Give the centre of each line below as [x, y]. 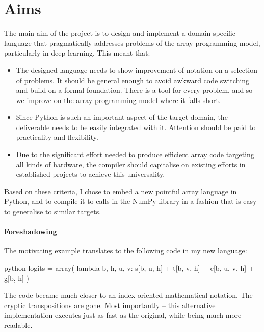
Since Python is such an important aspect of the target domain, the [122, 117]
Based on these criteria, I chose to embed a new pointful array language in [121, 191]
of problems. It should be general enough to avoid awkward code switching [133, 80]
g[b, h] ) [17, 278]
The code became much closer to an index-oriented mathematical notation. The [128, 295]
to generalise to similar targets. [53, 211]
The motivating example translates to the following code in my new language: [126, 251]
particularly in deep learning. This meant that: [77, 53]
